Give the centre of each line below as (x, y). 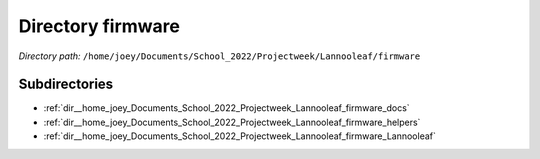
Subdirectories (66, 84)
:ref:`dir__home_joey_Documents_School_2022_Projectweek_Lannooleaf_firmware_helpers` (232, 122)
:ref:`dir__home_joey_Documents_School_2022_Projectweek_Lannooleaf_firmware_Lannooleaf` (240, 136)
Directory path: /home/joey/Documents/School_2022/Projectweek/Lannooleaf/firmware (219, 56)
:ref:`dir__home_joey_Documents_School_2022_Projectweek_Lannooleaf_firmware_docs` (226, 108)
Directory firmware (99, 26)
